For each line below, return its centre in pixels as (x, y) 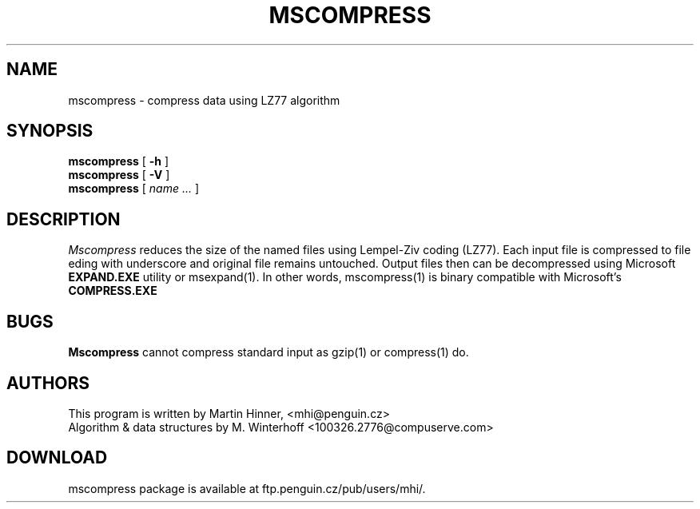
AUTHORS (48, 383)
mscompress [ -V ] (119, 175)
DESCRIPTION (64, 219)
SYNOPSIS (50, 131)
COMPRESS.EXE (113, 291)
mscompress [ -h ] (119, 161)
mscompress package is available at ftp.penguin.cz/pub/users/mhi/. (247, 488)
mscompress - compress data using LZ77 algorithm (204, 100)
